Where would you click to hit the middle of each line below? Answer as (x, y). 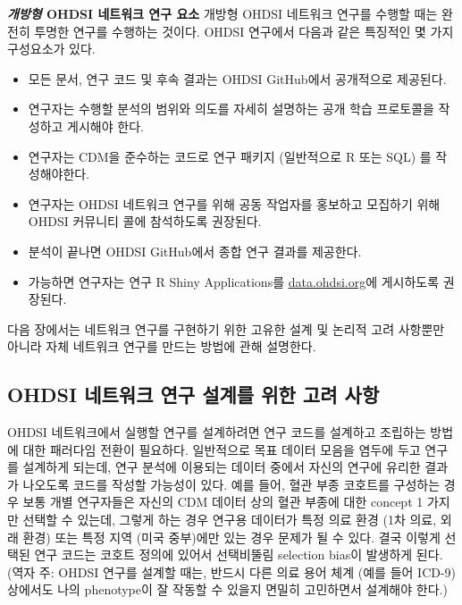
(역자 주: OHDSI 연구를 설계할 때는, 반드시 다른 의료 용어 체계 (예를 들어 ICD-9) (232, 571)
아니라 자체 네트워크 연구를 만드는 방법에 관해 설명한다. (162, 346)
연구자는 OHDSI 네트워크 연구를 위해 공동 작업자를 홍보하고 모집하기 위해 (234, 203)
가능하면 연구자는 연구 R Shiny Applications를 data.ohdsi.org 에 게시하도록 (234, 281)
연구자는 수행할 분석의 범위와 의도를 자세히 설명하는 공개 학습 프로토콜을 (231, 109)
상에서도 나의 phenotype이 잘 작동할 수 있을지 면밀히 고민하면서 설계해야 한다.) (227, 589)
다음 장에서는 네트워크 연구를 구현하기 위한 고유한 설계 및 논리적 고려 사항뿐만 (226, 328)
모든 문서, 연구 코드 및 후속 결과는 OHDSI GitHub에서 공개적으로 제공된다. (237, 78)
